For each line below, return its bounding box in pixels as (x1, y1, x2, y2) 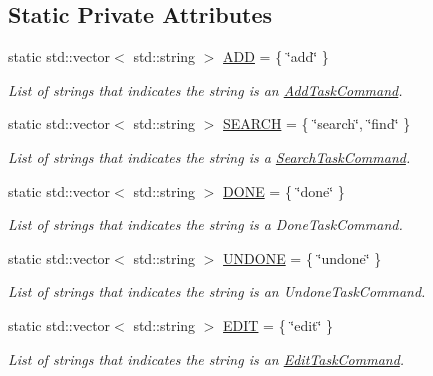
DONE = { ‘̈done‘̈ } (223, 180, 345, 201)
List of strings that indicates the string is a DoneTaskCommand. (8, 214, 403, 235)
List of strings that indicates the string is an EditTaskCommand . (8, 348, 405, 369)
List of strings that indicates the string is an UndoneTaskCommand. (8, 281, 426, 302)
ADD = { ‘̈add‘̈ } (223, 46, 329, 67)
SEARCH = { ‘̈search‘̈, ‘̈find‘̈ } (223, 113, 411, 134)
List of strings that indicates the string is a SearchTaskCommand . (8, 146, 411, 167)
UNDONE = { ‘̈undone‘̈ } (223, 247, 382, 268)
